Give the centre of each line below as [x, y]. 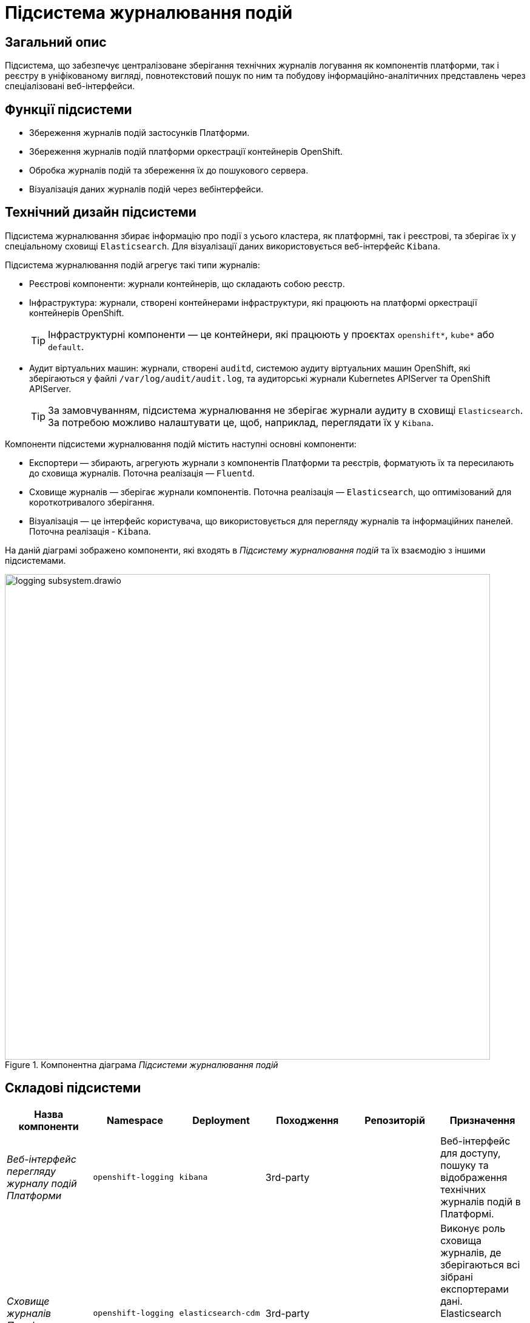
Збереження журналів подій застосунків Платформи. [139, 133]
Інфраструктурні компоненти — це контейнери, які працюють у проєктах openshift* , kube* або [271, 334]
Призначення [482, 1120]
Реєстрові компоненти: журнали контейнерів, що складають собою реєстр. [187, 283]
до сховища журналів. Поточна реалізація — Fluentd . [142, 473]
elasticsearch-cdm [220, 1313]
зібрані [457, 1277]
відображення [474, 1177]
